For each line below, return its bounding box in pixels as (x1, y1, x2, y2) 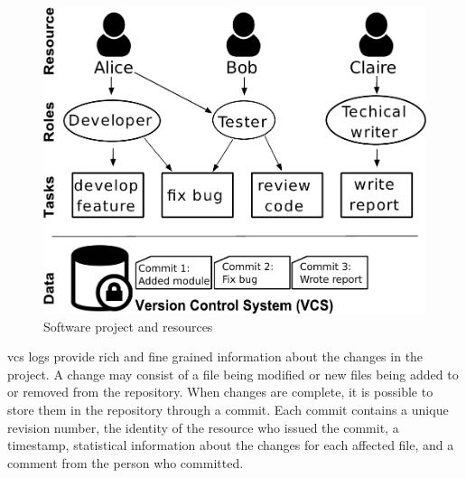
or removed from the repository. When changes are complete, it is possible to (7, 382, 433, 401)
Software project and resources (43, 316, 213, 335)
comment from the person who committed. (7, 453, 244, 472)
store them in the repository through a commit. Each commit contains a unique (7, 400, 449, 419)
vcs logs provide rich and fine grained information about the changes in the (7, 347, 424, 366)
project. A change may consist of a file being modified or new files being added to (7, 364, 459, 383)
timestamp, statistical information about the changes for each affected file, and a (7, 436, 454, 455)
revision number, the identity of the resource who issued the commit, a (7, 417, 399, 436)
